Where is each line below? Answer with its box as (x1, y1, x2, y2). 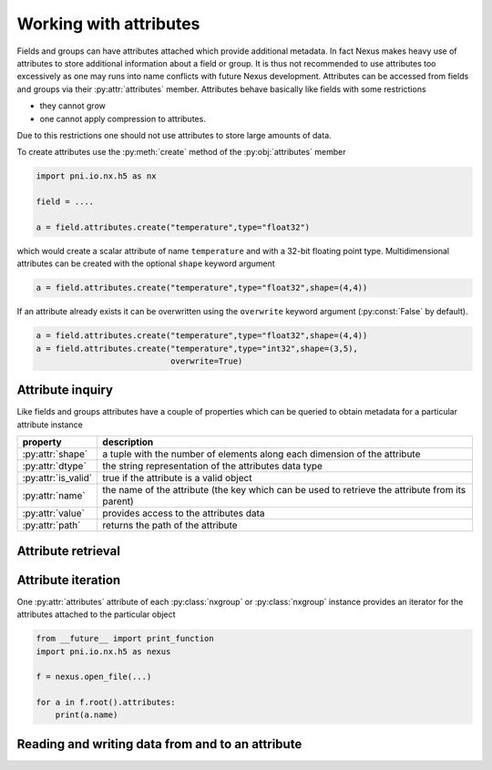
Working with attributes (16, 14, 200, 34)
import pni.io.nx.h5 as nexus (36, 646, 171, 656)
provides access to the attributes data (102, 507, 265, 519)
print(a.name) (55, 710, 118, 720)
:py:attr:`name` (22, 489, 86, 502)
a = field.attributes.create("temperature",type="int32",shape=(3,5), (36, 343, 359, 354)
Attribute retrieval (16, 543, 120, 559)
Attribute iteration (16, 572, 121, 588)
